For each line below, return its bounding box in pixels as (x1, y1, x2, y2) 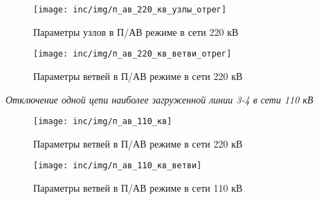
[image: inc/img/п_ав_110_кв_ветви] (33, 161, 202, 171)
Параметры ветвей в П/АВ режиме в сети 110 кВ (33, 181, 243, 194)
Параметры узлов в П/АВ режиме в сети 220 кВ (33, 24, 239, 39)
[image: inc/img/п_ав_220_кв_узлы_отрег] (33, 5, 227, 14)
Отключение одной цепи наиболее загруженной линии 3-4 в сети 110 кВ (6, 92, 313, 106)
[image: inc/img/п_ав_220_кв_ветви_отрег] (33, 49, 232, 59)
